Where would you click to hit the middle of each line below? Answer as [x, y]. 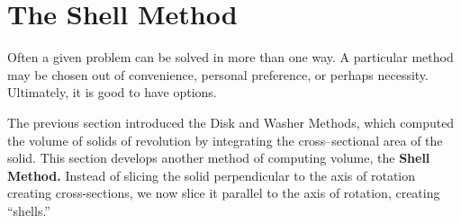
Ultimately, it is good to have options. [112, 92]
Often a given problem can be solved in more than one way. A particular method [230, 57]
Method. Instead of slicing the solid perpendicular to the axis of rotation [212, 175]
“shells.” [29, 210]
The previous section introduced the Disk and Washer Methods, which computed [231, 122]
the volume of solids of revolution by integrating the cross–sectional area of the [225, 140]
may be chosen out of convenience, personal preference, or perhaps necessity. [218, 74]
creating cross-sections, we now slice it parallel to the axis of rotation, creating [224, 193]
